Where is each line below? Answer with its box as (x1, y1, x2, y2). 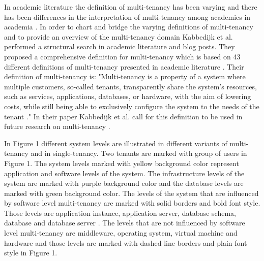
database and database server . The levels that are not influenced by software (4, 217, 245, 228)
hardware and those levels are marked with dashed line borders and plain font (4, 237, 247, 248)
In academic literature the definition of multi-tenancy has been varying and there (4, 2, 257, 12)
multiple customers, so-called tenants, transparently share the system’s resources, (4, 81, 257, 91)
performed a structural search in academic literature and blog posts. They (4, 41, 235, 52)
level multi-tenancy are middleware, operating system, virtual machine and (4, 227, 238, 238)
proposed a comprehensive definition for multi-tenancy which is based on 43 (4, 51, 241, 61)
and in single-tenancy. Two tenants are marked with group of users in (31, 148, 247, 158)
